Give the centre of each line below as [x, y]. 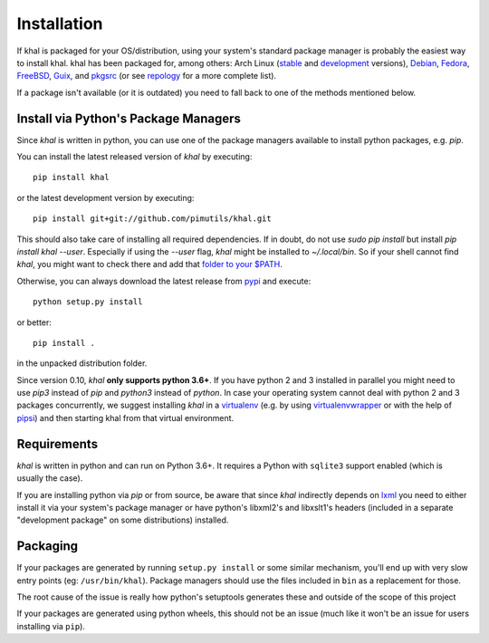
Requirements [58, 444]
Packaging [48, 547]
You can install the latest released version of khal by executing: [134, 157]
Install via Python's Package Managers [129, 118]
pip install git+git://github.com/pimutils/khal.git [152, 219]
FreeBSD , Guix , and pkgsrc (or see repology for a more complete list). [146, 76]
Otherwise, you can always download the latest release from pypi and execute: [164, 281]
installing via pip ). [51, 626]
